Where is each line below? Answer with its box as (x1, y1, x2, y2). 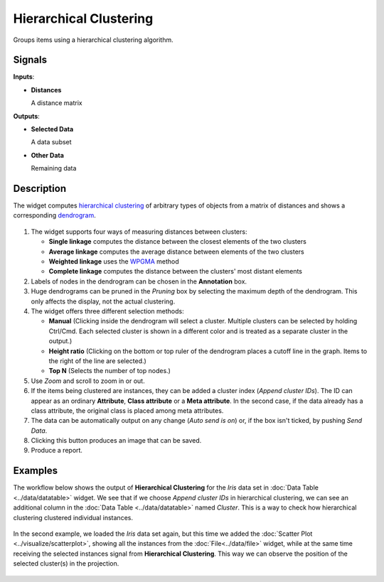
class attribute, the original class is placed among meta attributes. (31, 406, 224, 415)
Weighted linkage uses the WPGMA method (48, 257, 179, 266)
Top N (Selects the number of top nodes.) (48, 367, 171, 375)
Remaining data (31, 164, 77, 173)
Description (13, 183, 67, 195)
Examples (13, 465, 58, 477)
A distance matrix (31, 99, 82, 107)
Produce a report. (31, 446, 83, 455)
